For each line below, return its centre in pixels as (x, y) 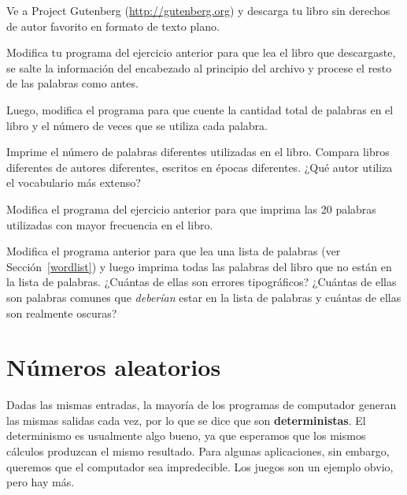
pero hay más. (41, 482)
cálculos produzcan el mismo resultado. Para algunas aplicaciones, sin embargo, (198, 451)
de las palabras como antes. (72, 83)
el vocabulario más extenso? (74, 182)
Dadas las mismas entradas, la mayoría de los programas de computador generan (202, 405)
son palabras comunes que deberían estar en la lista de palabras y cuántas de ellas (204, 297)
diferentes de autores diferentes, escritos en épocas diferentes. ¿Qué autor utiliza (200, 167)
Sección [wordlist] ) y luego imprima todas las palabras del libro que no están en (199, 266)
